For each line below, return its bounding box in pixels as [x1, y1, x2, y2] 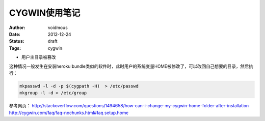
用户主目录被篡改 [21, 54, 56, 60]
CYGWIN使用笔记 [9, 7, 80, 18]
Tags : [9, 45, 21, 51]
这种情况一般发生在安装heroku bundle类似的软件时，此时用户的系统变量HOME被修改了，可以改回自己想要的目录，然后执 [9, 63, 254, 69]
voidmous [48, 25, 68, 30]
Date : [9, 31, 21, 37]
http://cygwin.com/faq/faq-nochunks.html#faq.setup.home [9, 110, 129, 116]
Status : [9, 38, 25, 44]
